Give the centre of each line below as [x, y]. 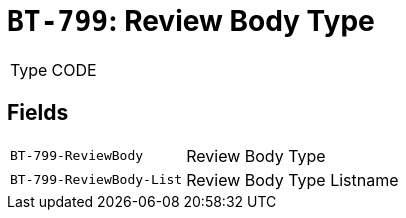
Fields [38, 113]
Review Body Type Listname [292, 179]
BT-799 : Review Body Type [191, 21]
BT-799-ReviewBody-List [96, 180]
